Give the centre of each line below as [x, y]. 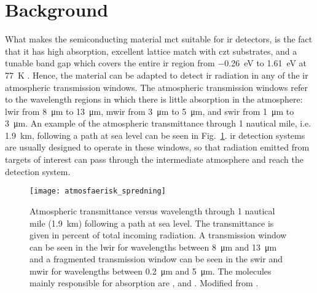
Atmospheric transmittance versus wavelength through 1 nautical [152, 210]
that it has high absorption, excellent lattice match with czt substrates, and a [151, 51]
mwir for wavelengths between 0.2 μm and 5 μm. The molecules [151, 271]
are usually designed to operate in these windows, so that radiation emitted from [157, 147]
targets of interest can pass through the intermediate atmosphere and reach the [154, 159]
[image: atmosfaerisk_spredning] [98, 191]
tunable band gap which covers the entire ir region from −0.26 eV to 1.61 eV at [156, 63]
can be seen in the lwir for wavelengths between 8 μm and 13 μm [153, 247]
